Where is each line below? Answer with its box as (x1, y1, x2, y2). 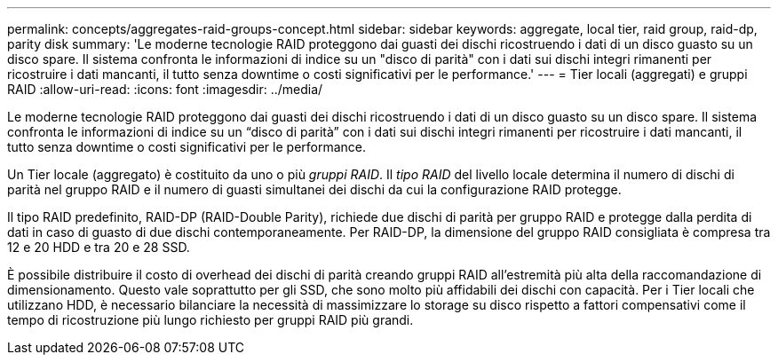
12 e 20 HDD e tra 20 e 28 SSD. (7, 240, 190, 255)
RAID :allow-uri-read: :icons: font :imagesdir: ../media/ (7, 82, 323, 97)
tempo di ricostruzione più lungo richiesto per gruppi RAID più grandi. (7, 312, 414, 327)
